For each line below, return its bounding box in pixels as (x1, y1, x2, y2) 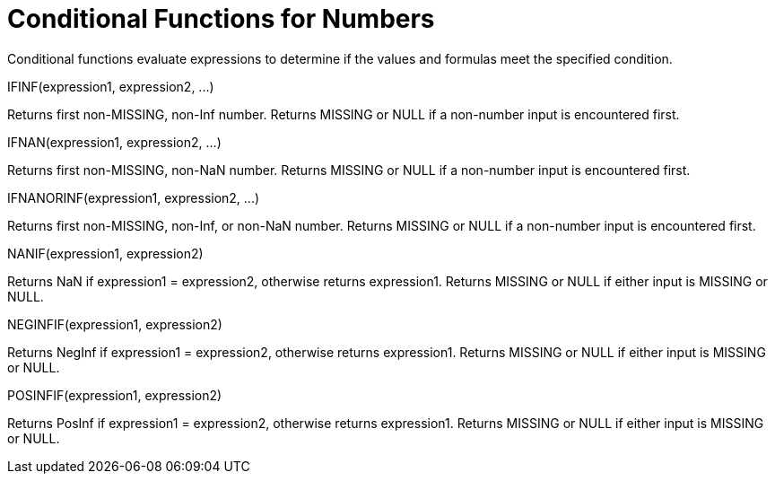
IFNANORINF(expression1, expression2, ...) (7, 189, 260, 206)
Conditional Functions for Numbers (7, 4, 435, 34)
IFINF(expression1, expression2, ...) (7, 78, 214, 94)
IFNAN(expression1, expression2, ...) (7, 134, 222, 150)
